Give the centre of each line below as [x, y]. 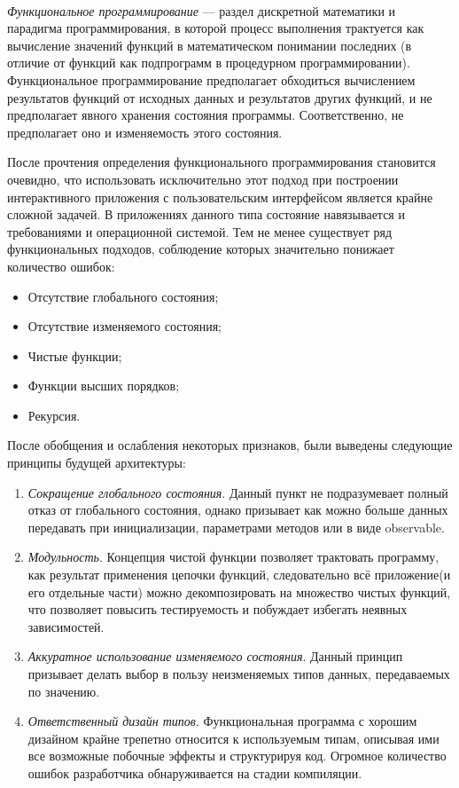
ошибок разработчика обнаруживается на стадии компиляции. [195, 772]
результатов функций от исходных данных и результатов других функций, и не [220, 97]
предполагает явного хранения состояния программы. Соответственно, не [206, 115]
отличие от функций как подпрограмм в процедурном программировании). [209, 63]
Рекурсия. [54, 415]
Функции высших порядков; [104, 386]
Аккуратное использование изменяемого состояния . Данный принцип [215, 656]
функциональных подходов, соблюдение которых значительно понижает [201, 249]
